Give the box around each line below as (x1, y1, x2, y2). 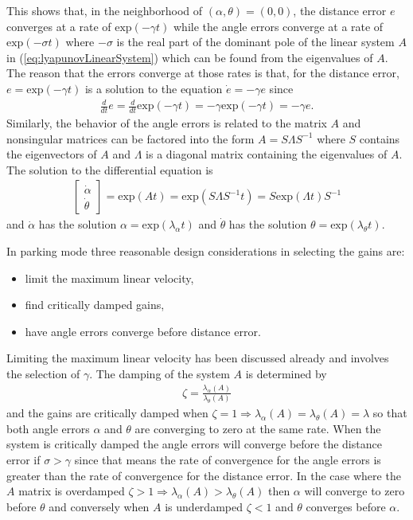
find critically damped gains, (25, 296, 165, 313)
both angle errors (6, 420, 90, 436)
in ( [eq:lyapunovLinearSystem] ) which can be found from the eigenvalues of (6, 49, 373, 65)
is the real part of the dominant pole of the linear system (116, 33, 395, 50)
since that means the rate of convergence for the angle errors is (74, 451, 381, 467)
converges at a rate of (6, 18, 111, 34)
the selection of (6, 365, 80, 381)
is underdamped (165, 498, 243, 514)
